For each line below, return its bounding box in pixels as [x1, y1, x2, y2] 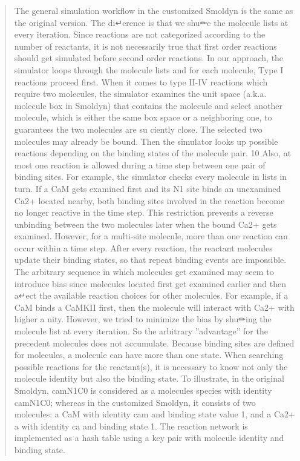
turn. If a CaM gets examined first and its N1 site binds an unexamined [14, 182, 281, 194]
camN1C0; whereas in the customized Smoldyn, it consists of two [14, 396, 256, 408]
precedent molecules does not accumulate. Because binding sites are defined [14, 336, 295, 349]
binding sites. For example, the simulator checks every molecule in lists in [14, 170, 287, 183]
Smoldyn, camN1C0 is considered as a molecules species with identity [14, 384, 272, 396]
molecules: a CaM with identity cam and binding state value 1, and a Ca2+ [14, 408, 295, 420]
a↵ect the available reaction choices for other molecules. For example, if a [14, 289, 289, 302]
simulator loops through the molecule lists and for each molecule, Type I [14, 63, 284, 76]
